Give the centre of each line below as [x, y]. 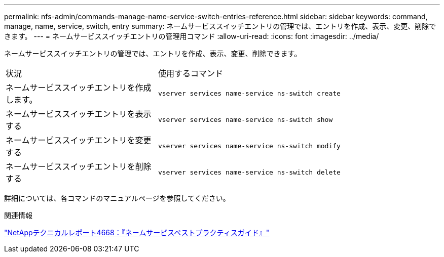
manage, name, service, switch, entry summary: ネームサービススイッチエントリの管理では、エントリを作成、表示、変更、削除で [220, 26]
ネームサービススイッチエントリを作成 [79, 88]
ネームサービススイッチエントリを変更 [79, 140]
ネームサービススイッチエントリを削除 [79, 166]
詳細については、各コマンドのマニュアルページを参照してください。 [117, 198]
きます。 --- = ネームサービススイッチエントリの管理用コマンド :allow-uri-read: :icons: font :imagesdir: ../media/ [192, 36]
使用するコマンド [190, 73]
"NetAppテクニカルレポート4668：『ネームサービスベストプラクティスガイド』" [137, 232]
